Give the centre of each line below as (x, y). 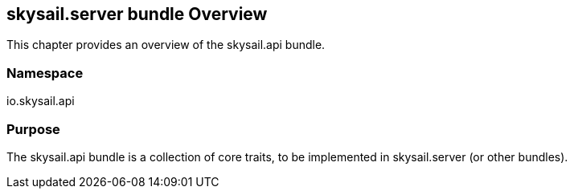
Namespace (45, 73)
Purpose (33, 129)
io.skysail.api (41, 101)
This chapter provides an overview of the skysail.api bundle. (166, 45)
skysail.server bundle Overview (137, 14)
